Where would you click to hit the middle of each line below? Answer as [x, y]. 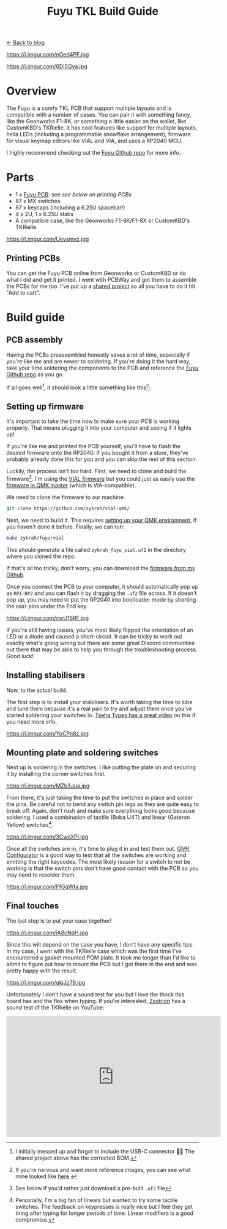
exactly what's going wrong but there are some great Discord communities [100, 643]
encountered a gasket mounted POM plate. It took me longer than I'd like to [101, 957]
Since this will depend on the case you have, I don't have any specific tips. [100, 944]
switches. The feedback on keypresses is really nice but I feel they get [104, 1206]
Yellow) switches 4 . [30, 824]
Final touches [33, 906]
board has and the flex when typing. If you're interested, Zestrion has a [96, 1001]
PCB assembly [35, 340]
